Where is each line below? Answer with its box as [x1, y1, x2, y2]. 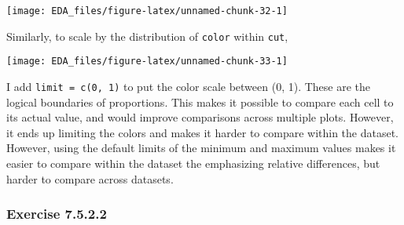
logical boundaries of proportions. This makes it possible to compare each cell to [6, 93, 394, 110]
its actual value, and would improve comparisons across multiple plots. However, [6, 109, 394, 125]
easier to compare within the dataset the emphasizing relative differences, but [6, 155, 380, 171]
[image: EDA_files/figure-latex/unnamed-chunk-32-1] [6, 5, 288, 16]
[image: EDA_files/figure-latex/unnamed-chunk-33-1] [6, 56, 288, 67]
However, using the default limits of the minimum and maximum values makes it [6, 140, 396, 156]
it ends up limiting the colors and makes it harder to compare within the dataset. [6, 124, 399, 140]
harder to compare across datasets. [6, 170, 174, 187]
